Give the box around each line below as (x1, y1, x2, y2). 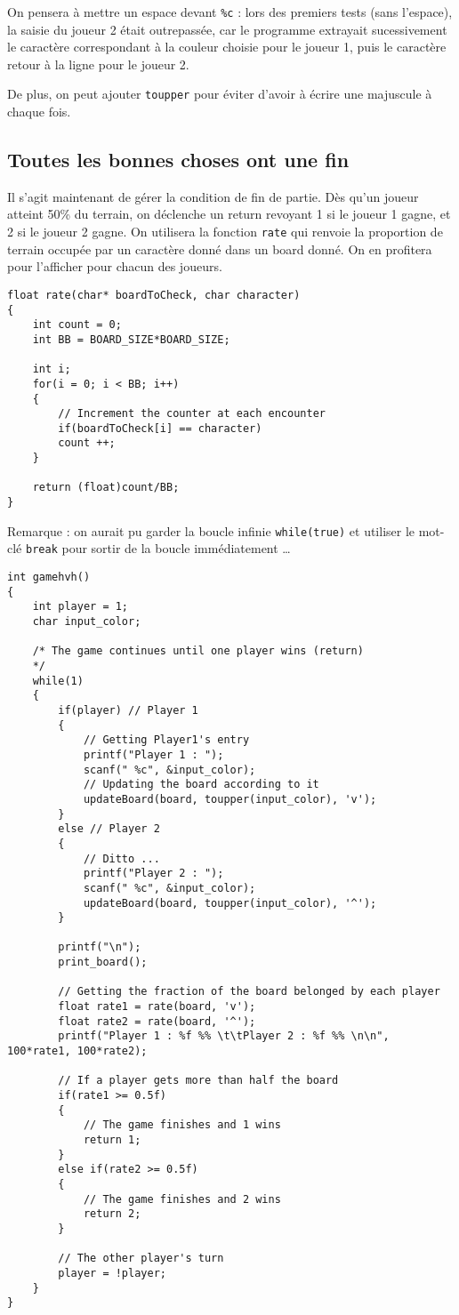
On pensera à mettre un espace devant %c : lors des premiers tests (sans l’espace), (7, 3, 453, 20)
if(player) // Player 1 (58, 703, 198, 717)
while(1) (32, 674, 84, 687)
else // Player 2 (58, 822, 160, 836)
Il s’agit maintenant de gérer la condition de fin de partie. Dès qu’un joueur (7, 187, 419, 205)
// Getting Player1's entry (83, 734, 250, 747)
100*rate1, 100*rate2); (7, 1045, 148, 1058)
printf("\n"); (58, 941, 141, 954)
